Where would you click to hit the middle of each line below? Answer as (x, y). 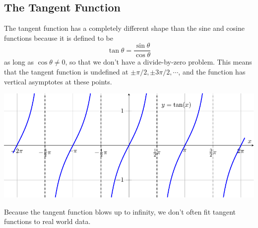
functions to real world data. (47, 221)
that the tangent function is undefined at (66, 72)
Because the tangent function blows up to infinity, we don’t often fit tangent (120, 211)
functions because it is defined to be (59, 38)
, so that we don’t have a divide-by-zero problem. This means (159, 62)
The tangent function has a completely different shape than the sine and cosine (124, 28)
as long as (19, 62)
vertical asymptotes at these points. (58, 81)
